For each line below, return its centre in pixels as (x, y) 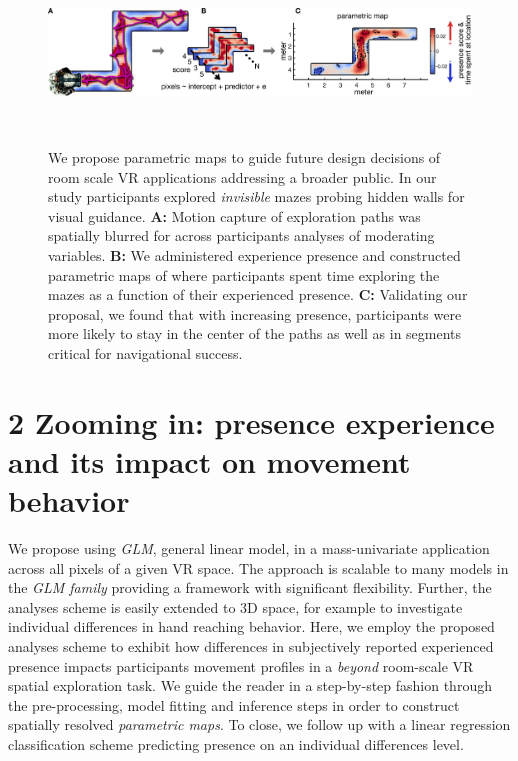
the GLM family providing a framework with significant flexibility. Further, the (250, 587)
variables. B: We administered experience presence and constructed (254, 255)
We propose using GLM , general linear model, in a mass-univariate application (249, 548)
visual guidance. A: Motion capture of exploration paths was (234, 215)
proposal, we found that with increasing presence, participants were (255, 313)
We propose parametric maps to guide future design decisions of (244, 157)
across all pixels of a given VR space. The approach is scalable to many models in (258, 567)
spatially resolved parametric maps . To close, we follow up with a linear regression (259, 724)
